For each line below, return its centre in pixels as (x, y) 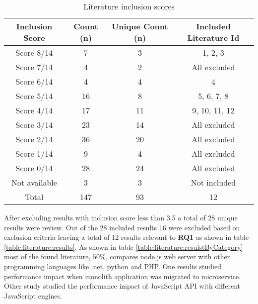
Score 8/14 (34, 52)
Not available (34, 182)
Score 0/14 (34, 168)
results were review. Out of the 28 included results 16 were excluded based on (122, 227)
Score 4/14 (34, 110)
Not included (213, 182)
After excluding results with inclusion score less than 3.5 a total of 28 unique (121, 217)
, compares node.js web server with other (168, 256)
